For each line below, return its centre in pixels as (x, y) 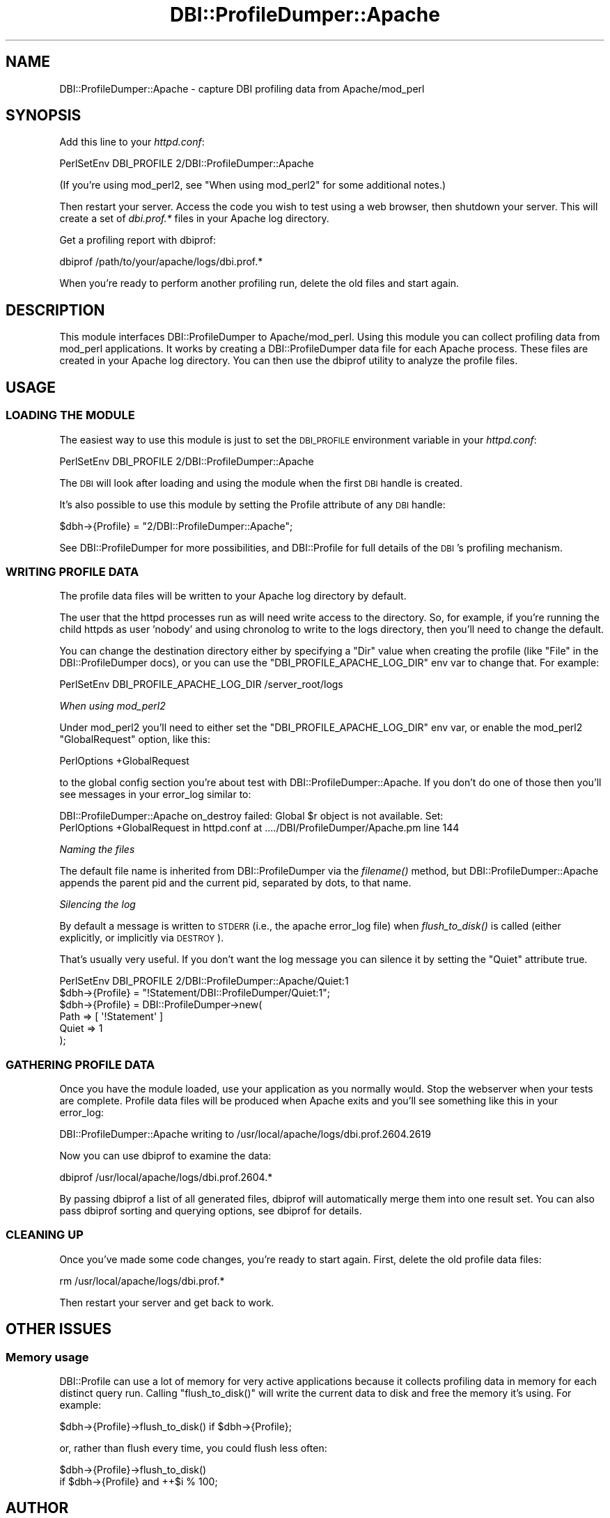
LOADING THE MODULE (70, 415)
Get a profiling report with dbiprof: (138, 240)
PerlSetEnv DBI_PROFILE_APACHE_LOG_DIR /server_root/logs (201, 684)
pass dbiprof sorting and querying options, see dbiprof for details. (211, 1211)
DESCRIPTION (55, 310)
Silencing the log (97, 905)
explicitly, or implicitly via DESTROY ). (142, 938)
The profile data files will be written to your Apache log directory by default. (233, 596)
